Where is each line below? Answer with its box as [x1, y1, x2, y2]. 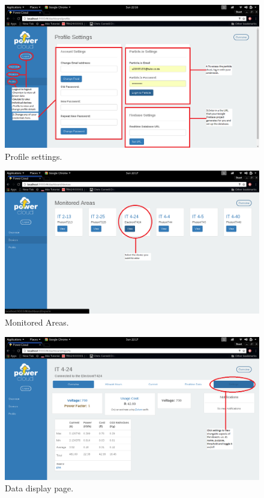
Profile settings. [5, 150, 62, 162]
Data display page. [5, 482, 74, 494]
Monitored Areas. [5, 315, 69, 328]
